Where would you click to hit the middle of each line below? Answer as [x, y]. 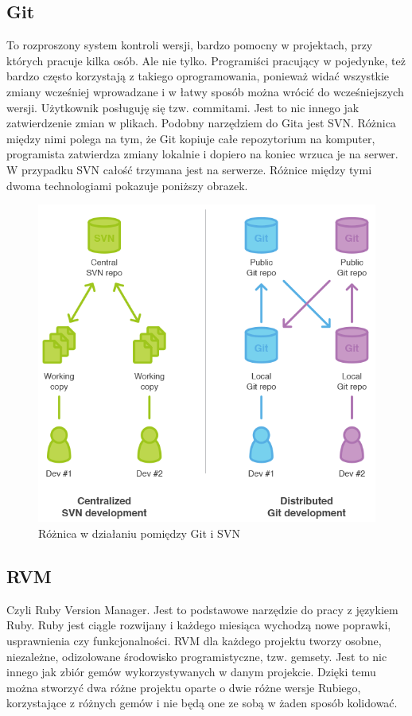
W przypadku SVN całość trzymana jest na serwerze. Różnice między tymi [189, 169]
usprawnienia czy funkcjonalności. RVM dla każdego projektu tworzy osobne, [194, 640]
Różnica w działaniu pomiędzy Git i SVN [139, 533]
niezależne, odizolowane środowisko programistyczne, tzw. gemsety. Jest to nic [197, 656]
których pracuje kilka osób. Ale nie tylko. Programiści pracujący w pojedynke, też [206, 60]
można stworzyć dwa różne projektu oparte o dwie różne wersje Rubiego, [184, 687]
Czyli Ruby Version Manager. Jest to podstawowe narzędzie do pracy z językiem [202, 609]
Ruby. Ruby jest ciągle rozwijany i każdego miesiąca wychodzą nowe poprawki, [199, 625]
